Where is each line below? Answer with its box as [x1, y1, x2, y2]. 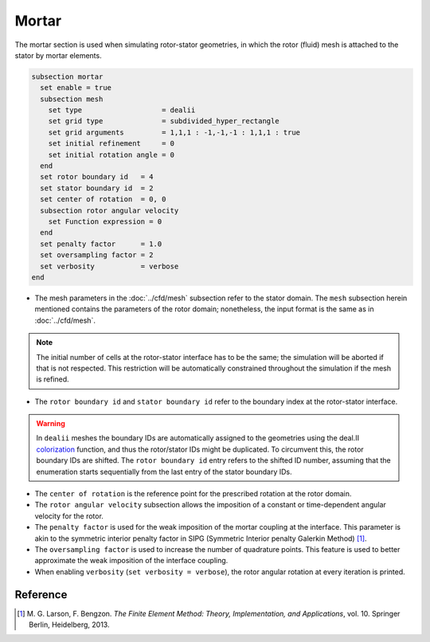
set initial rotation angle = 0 [48, 150, 175, 159]
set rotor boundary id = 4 [40, 172, 154, 182]
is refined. [36, 374, 69, 384]
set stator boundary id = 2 [40, 183, 154, 193]
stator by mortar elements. [14, 50, 103, 60]
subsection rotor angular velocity [40, 206, 179, 215]
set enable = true [40, 84, 111, 92]
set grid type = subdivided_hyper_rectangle [48, 116, 279, 126]
